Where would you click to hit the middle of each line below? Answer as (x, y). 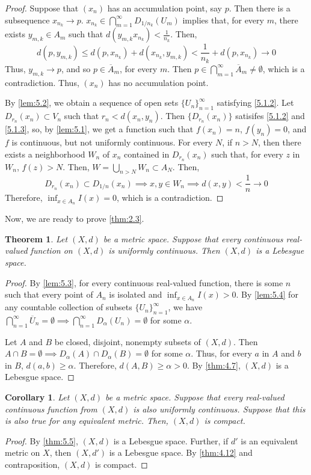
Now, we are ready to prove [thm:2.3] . (75, 219)
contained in (147, 154)
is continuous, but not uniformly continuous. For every (112, 142)
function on (51, 250)
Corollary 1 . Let (37, 397)
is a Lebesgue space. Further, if (171, 440)
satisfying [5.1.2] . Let (255, 103)
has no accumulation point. (159, 82)
